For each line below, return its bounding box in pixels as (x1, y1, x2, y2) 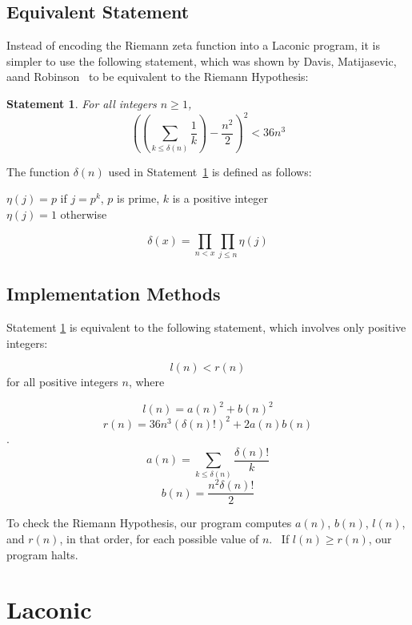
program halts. (6, 546, 78, 562)
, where (128, 373, 165, 390)
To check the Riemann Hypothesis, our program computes (6, 514, 292, 531)
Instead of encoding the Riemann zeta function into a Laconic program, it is (6, 37, 380, 54)
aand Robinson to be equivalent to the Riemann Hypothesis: (6, 68, 309, 85)
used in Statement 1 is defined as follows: (108, 163, 312, 179)
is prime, (117, 190, 160, 207)
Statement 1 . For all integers (6, 95, 157, 111)
